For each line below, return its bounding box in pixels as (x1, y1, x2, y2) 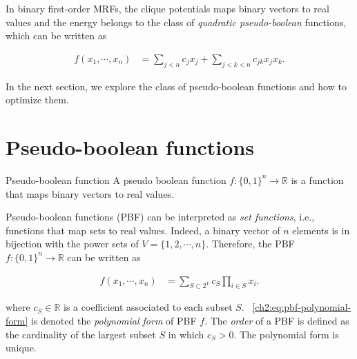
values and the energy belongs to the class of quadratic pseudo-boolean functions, (6, 14, 347, 29)
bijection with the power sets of (6, 236, 139, 251)
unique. (6, 340, 37, 355)
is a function (291, 172, 344, 187)
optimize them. (6, 92, 69, 107)
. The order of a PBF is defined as (204, 313, 349, 327)
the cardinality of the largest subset (6, 327, 156, 341)
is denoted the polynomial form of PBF (30, 313, 197, 327)
